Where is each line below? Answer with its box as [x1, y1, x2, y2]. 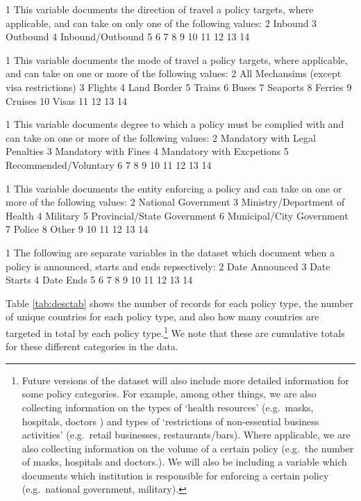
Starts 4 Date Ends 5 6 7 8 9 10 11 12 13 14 [6, 272, 193, 287]
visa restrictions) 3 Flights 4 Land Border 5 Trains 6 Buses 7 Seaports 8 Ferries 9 [6, 79, 352, 94]
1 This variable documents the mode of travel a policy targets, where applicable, [6, 52, 348, 67]
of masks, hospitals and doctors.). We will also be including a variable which [22, 454, 347, 469]
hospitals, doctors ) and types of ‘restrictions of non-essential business [22, 413, 319, 428]
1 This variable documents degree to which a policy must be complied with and [6, 117, 344, 131]
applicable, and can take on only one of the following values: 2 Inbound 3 [6, 15, 317, 30]
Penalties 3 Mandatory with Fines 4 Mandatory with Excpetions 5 [6, 144, 289, 158]
